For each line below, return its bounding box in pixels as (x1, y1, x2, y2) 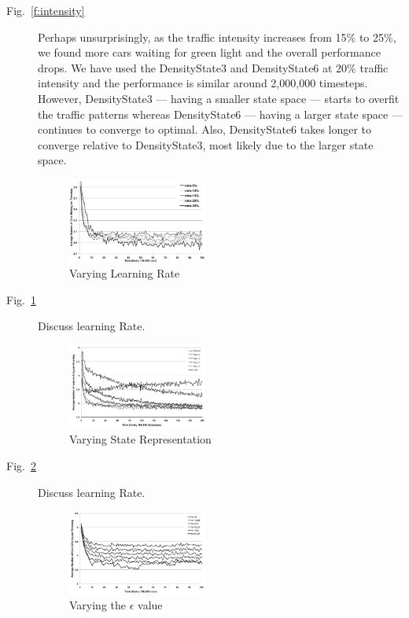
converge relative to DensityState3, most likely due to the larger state (38, 136, 374, 153)
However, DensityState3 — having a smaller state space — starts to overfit (38, 90, 400, 106)
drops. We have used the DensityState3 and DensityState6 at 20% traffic (38, 59, 389, 75)
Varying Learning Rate (69, 265, 180, 281)
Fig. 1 (6, 291, 36, 307)
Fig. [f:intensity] (6, 2, 85, 18)
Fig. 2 (6, 457, 36, 473)
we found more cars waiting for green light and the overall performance (38, 44, 381, 61)
